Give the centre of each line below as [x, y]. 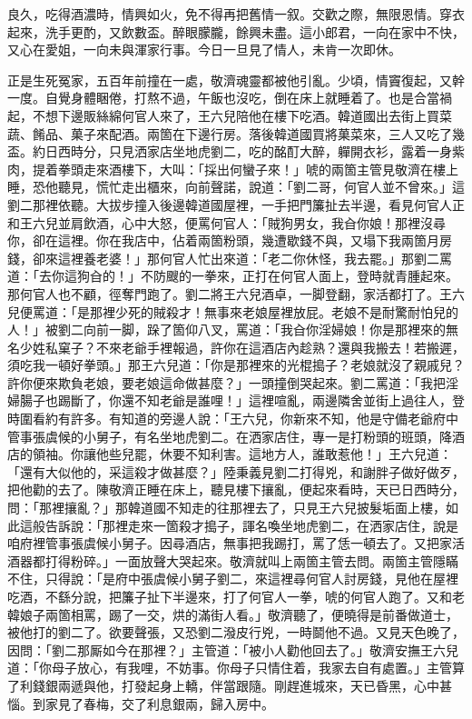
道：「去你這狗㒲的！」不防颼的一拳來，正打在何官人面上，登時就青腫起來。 [233, 276]
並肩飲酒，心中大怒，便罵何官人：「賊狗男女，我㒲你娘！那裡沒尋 [251, 222]
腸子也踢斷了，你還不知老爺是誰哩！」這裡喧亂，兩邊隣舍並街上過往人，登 [242, 400]
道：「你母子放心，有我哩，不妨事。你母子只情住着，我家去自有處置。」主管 [230, 668]
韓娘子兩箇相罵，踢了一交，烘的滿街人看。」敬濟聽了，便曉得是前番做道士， [233, 614]
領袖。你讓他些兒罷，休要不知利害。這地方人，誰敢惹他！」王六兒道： [242, 454]
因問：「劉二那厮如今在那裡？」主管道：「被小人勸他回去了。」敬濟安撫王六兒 [233, 649]
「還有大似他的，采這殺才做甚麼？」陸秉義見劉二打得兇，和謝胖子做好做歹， [236, 471]
